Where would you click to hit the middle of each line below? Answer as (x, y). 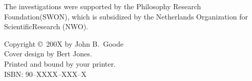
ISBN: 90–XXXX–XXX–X (45, 74)
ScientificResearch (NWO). (46, 26)
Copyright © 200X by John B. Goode (64, 43)
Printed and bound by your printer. (60, 63)
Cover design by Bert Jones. (48, 54)
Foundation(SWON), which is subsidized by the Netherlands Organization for (126, 16)
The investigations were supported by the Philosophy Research (103, 6)
